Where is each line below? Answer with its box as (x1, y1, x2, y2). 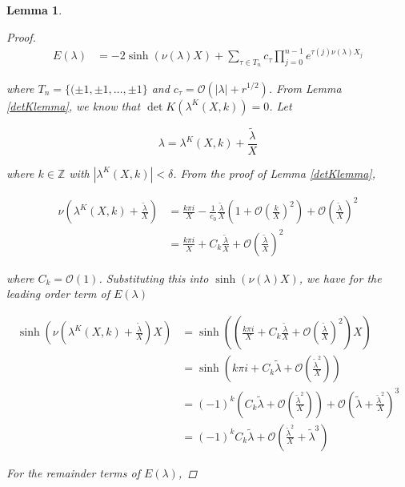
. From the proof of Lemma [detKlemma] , (173, 164, 375, 181)
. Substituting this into (98, 269, 209, 286)
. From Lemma (268, 79, 342, 96)
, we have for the (299, 269, 382, 286)
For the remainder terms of (6, 464, 140, 481)
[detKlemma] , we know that (6, 97, 141, 114)
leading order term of (6, 285, 110, 302)
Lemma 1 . (6, 2, 62, 18)
